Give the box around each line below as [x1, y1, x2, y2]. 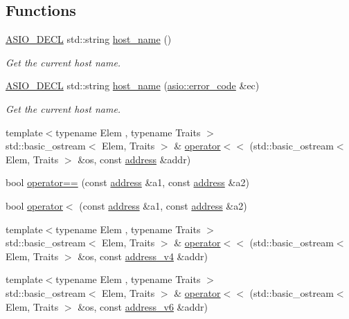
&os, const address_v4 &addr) [78, 248, 208, 263]
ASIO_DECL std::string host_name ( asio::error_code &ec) [6, 78, 260, 93]
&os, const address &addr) [78, 152, 191, 166]
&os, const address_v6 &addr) [78, 299, 208, 313]
